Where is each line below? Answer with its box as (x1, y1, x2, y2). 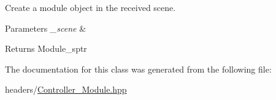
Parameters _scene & (5, 21, 86, 34)
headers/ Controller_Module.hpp (5, 83, 127, 96)
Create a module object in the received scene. (5, 1, 176, 13)
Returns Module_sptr (5, 42, 87, 55)
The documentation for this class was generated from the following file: (5, 62, 272, 75)
